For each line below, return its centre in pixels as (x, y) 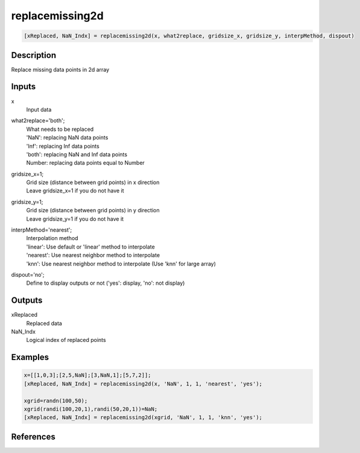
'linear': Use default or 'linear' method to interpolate (90, 247)
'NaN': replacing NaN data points (67, 138)
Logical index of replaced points (66, 340)
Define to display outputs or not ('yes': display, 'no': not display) (106, 283)
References (33, 436)
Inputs (24, 87)
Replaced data (44, 323)
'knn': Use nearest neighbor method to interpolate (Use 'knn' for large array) (121, 264)
